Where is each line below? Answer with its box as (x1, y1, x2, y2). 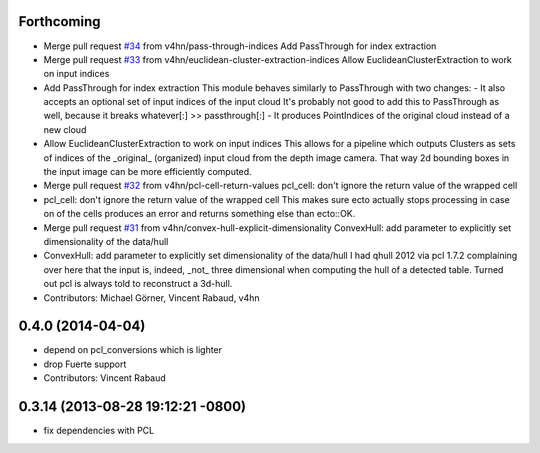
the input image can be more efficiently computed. (43, 166, 252, 178)
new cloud (43, 123, 87, 135)
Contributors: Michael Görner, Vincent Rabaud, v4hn (43, 291, 260, 304)
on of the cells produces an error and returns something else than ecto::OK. (43, 208, 356, 220)
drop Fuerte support (43, 358, 127, 370)
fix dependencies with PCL (43, 425, 155, 437)
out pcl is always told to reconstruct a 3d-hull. (43, 278, 233, 290)
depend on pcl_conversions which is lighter (43, 344, 223, 356)
